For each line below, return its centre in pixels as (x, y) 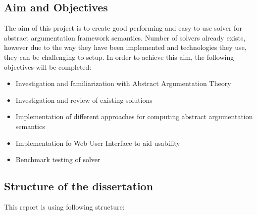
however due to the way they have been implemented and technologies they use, (125, 47)
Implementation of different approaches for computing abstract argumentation (134, 116)
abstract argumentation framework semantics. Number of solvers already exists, (125, 37)
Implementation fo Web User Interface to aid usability (98, 143)
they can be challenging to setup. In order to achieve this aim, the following (119, 57)
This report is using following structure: (64, 206)
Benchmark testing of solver (58, 159)
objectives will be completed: (48, 66)
